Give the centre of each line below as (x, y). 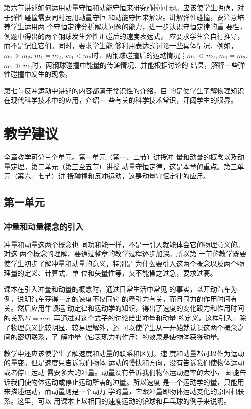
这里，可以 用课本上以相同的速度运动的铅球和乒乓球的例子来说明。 (124, 400)
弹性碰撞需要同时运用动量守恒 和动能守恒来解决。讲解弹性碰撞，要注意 (124, 17)
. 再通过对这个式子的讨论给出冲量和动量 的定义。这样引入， (144, 318)
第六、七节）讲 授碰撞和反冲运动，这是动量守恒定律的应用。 (114, 176)
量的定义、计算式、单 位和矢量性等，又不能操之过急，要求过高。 (114, 273)
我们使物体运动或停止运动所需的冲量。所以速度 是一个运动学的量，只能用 (127, 382)
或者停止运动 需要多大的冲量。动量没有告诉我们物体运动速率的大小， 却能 (122, 372)
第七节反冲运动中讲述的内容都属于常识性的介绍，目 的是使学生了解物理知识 (124, 90)
